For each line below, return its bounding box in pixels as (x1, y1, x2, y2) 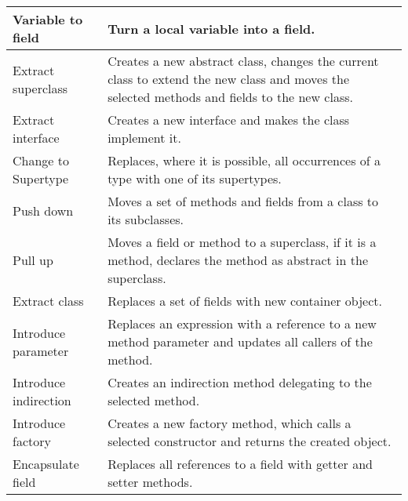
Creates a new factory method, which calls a (107, 414, 352, 432)
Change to (13, 151, 70, 169)
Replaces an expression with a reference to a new (107, 314, 377, 332)
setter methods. (107, 473, 193, 491)
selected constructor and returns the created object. (107, 432, 392, 450)
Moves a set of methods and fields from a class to (107, 192, 379, 210)
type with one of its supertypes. (107, 169, 282, 187)
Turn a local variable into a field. (107, 19, 315, 38)
